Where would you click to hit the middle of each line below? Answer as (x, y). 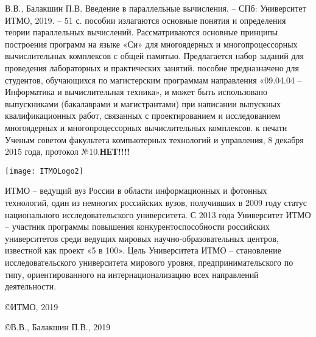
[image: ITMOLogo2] (44, 171)
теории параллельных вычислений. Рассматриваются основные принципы (142, 32)
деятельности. (31, 286)
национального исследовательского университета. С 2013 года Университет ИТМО (158, 214)
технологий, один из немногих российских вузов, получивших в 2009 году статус (156, 202)
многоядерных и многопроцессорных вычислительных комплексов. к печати (146, 127)
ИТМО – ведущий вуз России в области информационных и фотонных (136, 190)
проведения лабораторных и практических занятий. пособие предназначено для (152, 67)
